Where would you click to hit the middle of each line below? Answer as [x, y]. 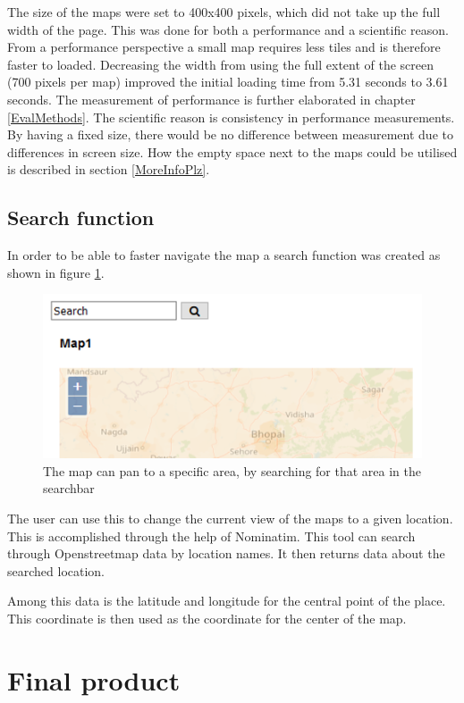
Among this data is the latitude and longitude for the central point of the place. [227, 601]
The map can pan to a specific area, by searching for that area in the [232, 470]
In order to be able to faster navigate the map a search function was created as [224, 255]
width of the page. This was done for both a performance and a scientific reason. [228, 29]
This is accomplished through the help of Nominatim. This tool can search [211, 536]
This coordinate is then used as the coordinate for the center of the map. [207, 618]
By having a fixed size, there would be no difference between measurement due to [230, 134]
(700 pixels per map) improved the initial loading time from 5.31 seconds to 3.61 [228, 82]
